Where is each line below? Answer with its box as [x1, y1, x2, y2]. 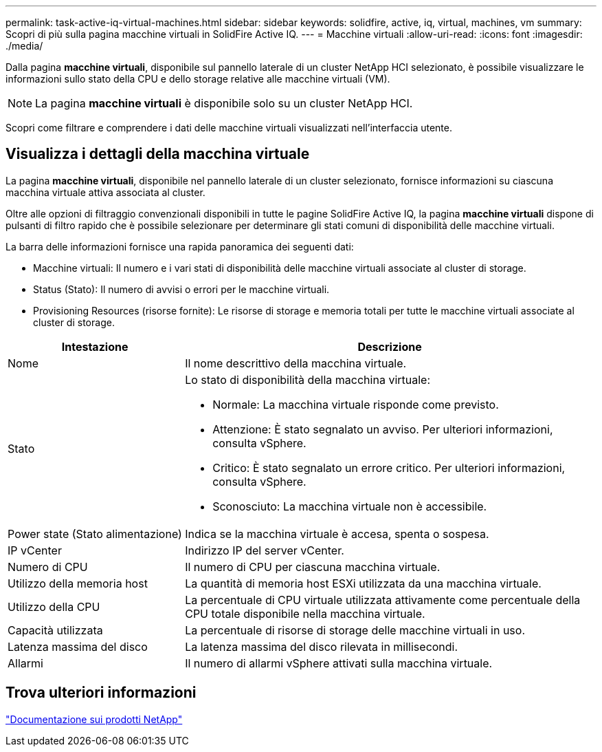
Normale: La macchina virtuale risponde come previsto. [212, 397, 499, 411]
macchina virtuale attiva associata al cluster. [5, 186, 205, 198]
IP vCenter [8, 543, 62, 557]
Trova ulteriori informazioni [5, 684, 197, 702]
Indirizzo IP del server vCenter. [185, 543, 344, 557]
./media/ [5, 40, 43, 52]
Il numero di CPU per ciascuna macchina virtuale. [185, 559, 441, 574]
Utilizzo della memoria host [8, 576, 148, 590]
